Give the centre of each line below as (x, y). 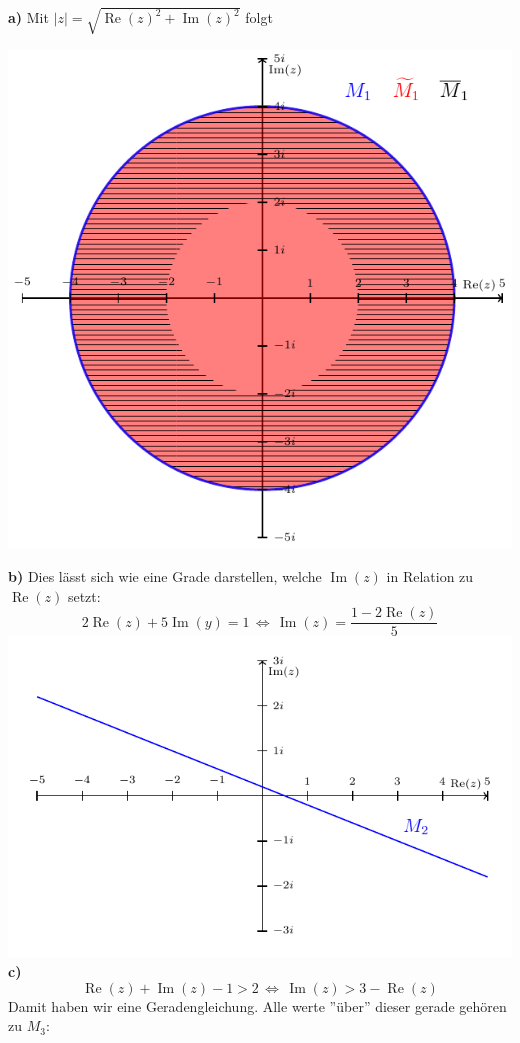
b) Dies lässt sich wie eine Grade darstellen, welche (165, 576)
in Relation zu (430, 576)
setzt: (84, 595)
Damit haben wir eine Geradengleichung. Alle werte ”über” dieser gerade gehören (257, 1005)
